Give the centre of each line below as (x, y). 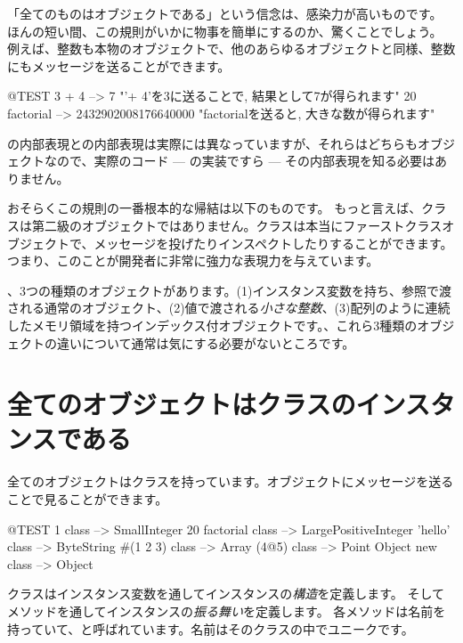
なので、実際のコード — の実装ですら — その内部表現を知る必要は (240, 161)
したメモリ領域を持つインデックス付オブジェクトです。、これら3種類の (212, 325)
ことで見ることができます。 (88, 499)
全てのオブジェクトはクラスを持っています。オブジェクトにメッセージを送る (231, 481)
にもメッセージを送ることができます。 (119, 65)
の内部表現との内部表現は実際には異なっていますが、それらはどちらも (212, 143)
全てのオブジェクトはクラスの (182, 404)
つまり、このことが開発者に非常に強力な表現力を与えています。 (193, 260)
